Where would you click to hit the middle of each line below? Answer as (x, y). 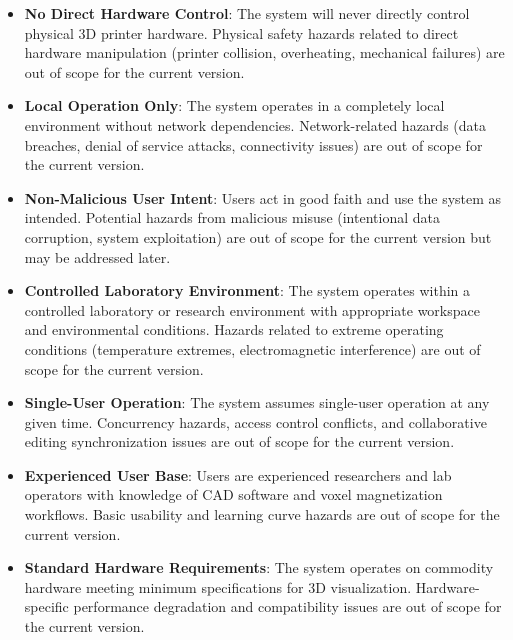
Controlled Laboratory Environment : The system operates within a (247, 290)
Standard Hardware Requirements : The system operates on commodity (259, 567)
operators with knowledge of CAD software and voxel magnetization (233, 494)
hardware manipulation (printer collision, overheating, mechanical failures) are (264, 52)
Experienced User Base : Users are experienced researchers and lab (238, 474)
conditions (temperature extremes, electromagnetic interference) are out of (252, 348)
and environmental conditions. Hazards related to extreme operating (234, 329)
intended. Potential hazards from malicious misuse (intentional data (232, 217)
